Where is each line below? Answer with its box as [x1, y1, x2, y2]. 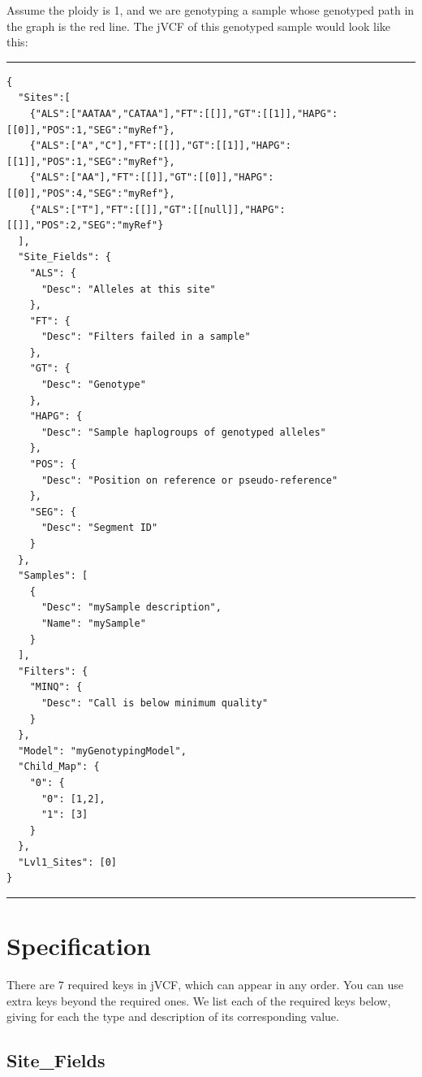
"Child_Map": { [18, 761, 100, 773]
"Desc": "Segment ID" [41, 522, 158, 534]
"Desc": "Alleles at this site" [41, 283, 216, 295]
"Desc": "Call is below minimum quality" [41, 697, 269, 709]
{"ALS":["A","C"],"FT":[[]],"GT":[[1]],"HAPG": [29, 140, 291, 152]
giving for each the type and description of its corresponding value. [6, 1008, 339, 1025]
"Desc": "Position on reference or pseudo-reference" [41, 474, 338, 486]
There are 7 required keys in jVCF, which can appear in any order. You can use [6, 976, 404, 993]
